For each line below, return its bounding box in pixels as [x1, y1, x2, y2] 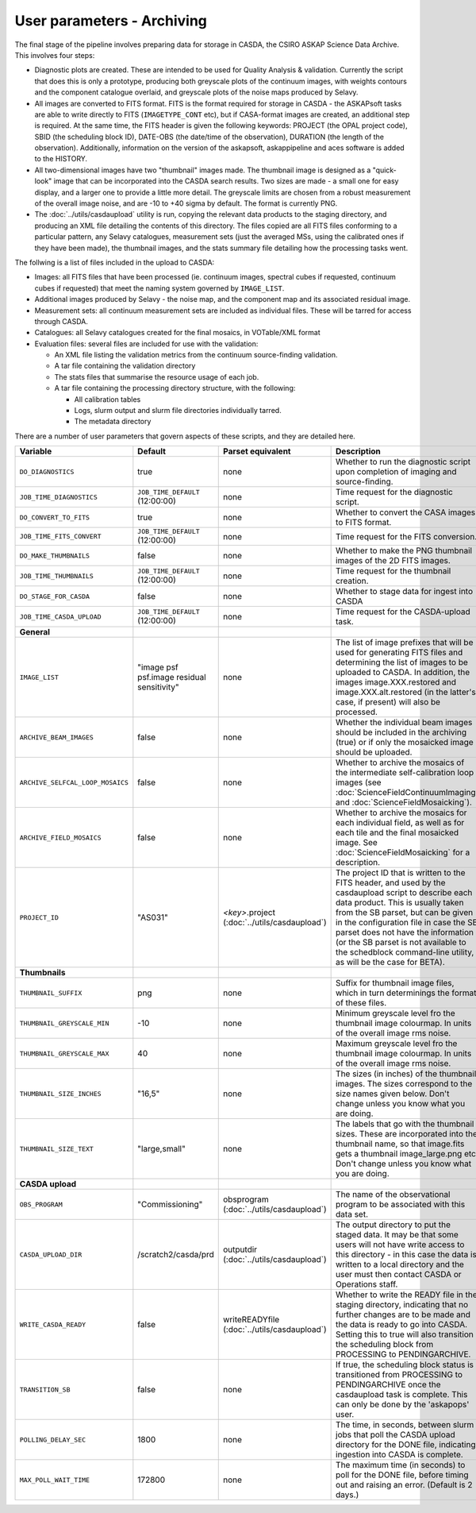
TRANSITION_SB [19, 1385, 71, 1394]
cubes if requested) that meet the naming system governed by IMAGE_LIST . [34, 283, 285, 293]
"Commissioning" [137, 1199, 203, 1210]
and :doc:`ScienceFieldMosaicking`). [336, 797, 472, 808]
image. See [336, 837, 378, 848]
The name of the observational [336, 1189, 451, 1200]
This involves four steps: [14, 50, 95, 60]
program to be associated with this [336, 1199, 466, 1210]
